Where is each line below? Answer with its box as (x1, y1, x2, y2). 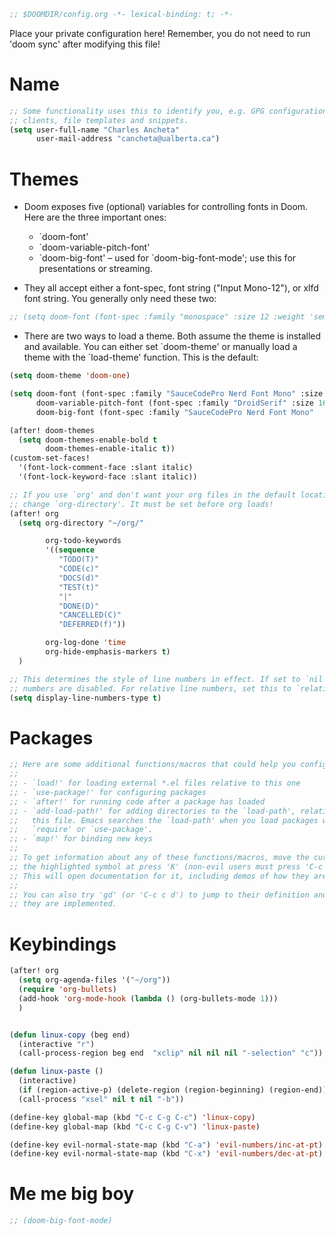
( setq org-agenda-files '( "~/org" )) (18, 975, 171, 985)
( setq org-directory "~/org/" (18, 518, 144, 528)
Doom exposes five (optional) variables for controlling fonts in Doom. (23, 201, 309, 213)
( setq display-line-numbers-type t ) (9, 693, 162, 703)
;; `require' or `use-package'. (9, 825, 154, 835)
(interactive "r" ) (18, 1039, 96, 1049)
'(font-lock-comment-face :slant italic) (18, 463, 194, 473)
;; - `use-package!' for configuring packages (9, 787, 207, 797)
